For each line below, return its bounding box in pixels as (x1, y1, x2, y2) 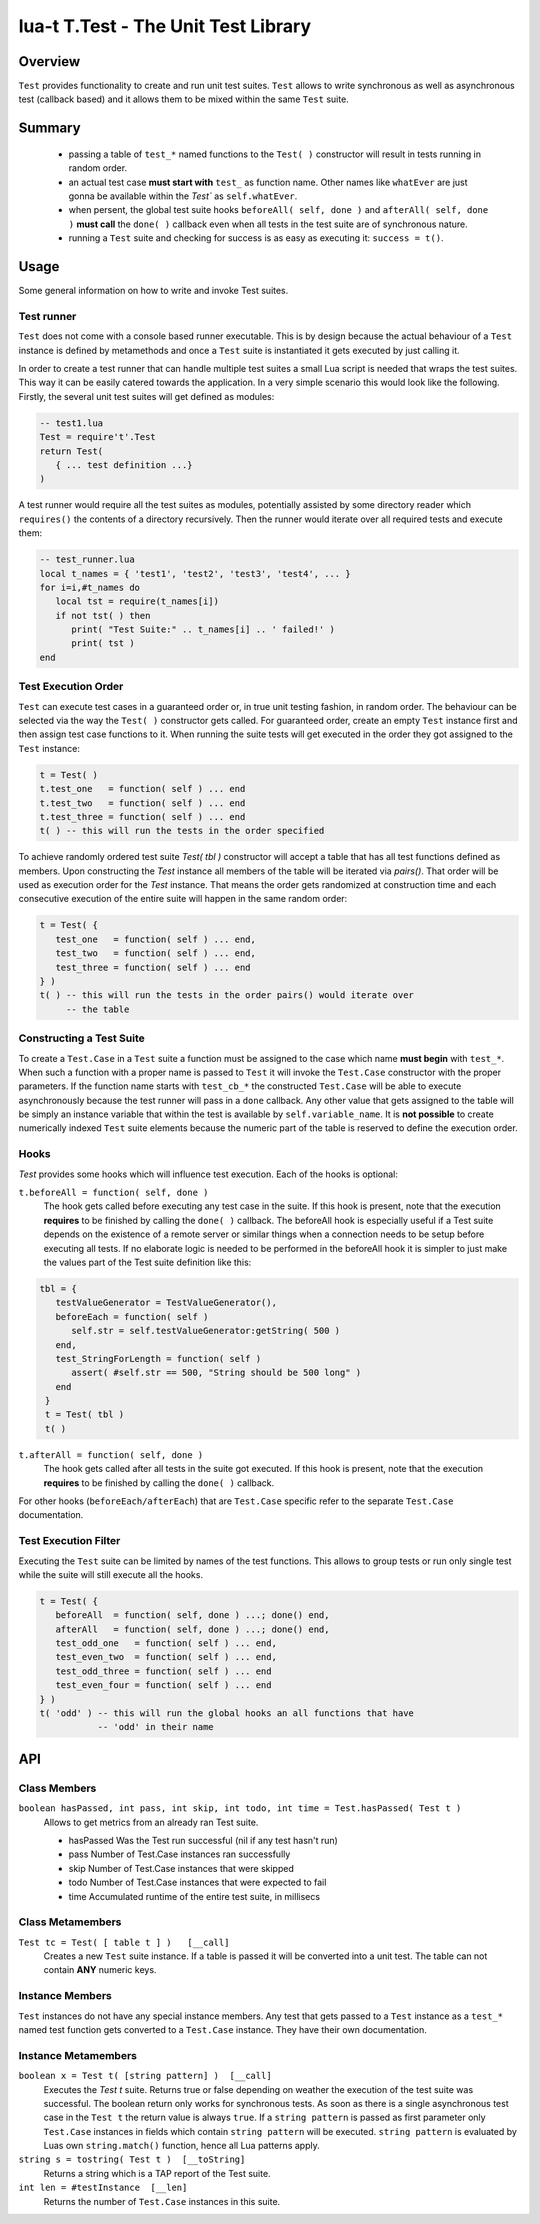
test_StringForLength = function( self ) (55, 1353, 262, 1364)
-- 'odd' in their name (97, 1721, 214, 1733)
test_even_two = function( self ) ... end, (55, 1651, 277, 1663)
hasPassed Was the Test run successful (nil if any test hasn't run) (68, 1834, 339, 1846)
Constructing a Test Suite (18, 1031, 145, 1045)
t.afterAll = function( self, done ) (18, 1449, 204, 1460)
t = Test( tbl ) (45, 1409, 125, 1420)
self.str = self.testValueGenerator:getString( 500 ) (71, 1325, 341, 1337)
